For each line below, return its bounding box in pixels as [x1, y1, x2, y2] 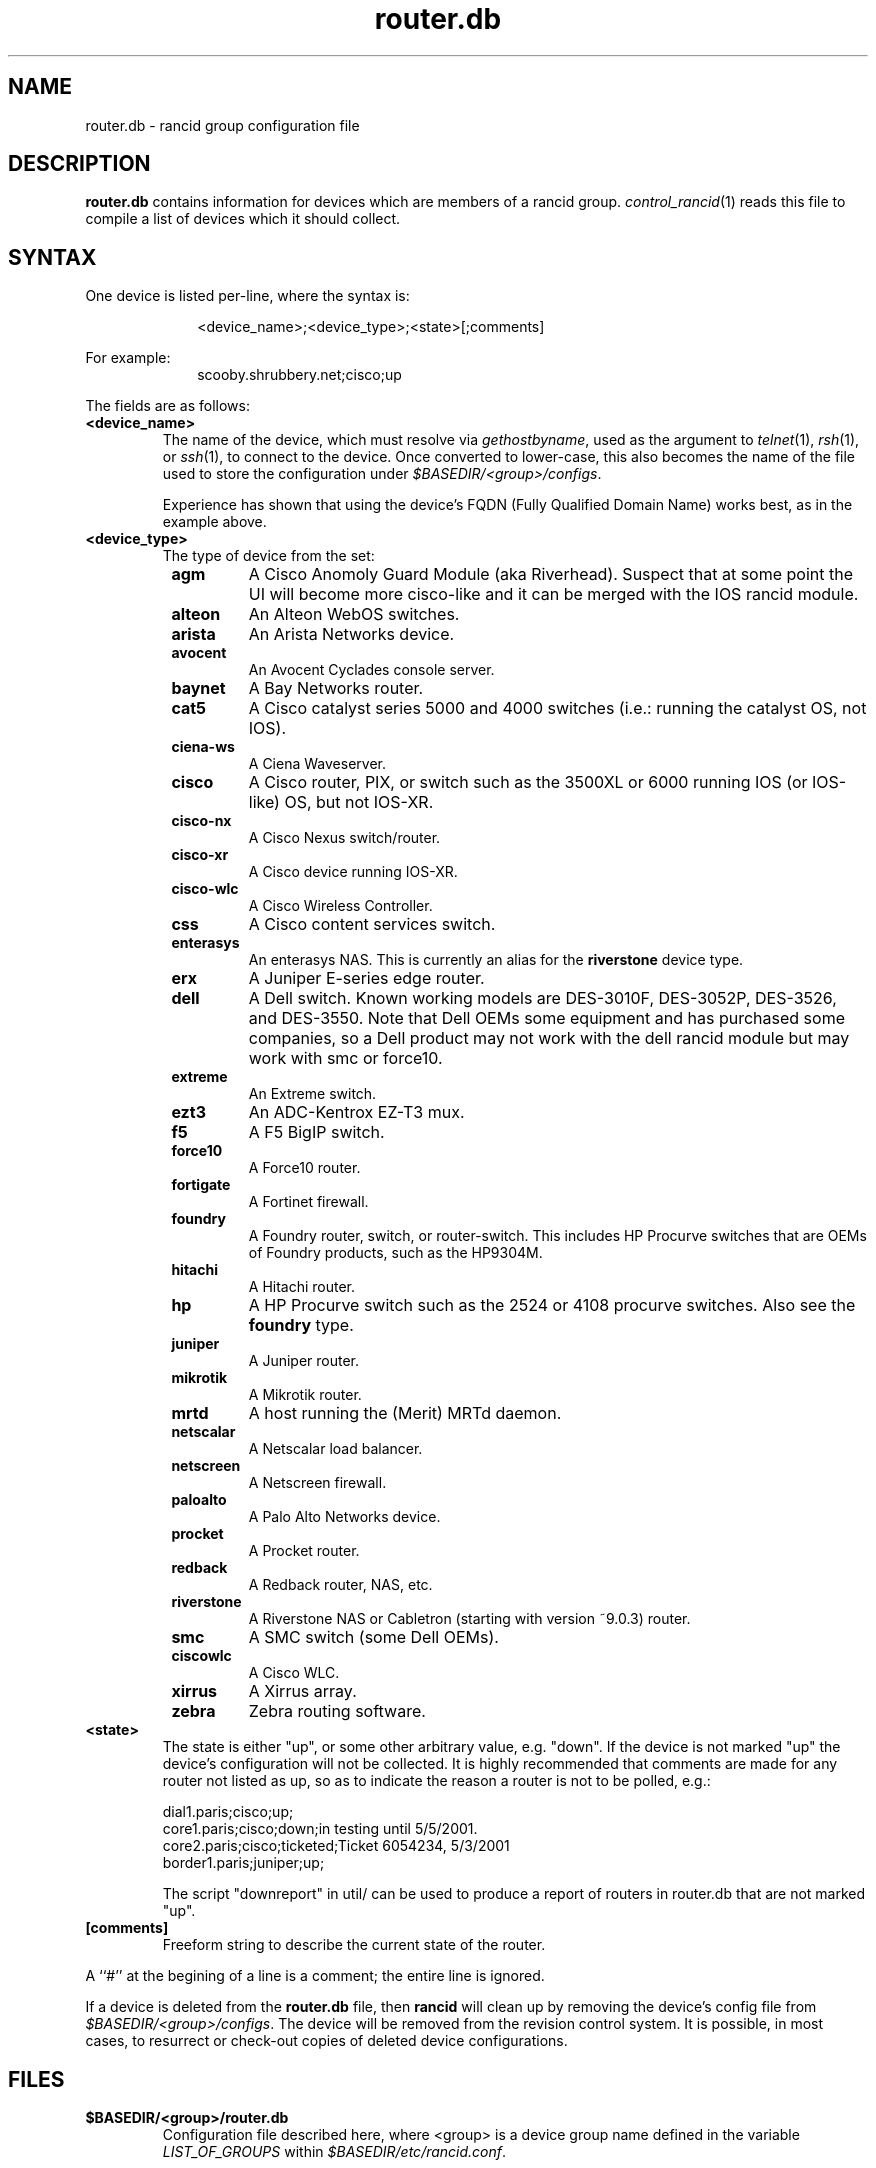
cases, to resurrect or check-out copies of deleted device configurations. [85, 2032, 568, 2050]
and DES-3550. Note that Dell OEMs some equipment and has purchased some [248, 1008, 845, 1029]
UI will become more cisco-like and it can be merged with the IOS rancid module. [248, 584, 859, 605]
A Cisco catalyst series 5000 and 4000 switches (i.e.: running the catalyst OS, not [248, 698, 867, 719]
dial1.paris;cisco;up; [162, 1803, 294, 1821]
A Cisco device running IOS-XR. [248, 863, 458, 881]
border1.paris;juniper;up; [162, 1854, 325, 1872]
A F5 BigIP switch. [248, 1122, 385, 1143]
